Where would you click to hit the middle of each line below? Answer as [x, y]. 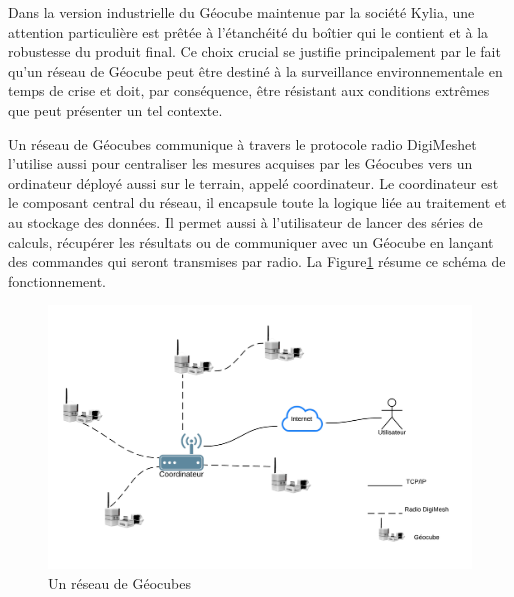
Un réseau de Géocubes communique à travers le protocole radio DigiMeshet [242, 143]
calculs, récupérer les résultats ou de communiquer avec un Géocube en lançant [251, 241]
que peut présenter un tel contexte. [115, 109]
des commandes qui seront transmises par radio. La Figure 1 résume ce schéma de [257, 261]
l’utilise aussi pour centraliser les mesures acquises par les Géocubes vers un [240, 163]
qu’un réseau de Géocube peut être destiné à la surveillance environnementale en [255, 70]
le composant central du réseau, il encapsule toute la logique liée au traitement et [257, 202]
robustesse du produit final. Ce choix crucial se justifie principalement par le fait [254, 51]
